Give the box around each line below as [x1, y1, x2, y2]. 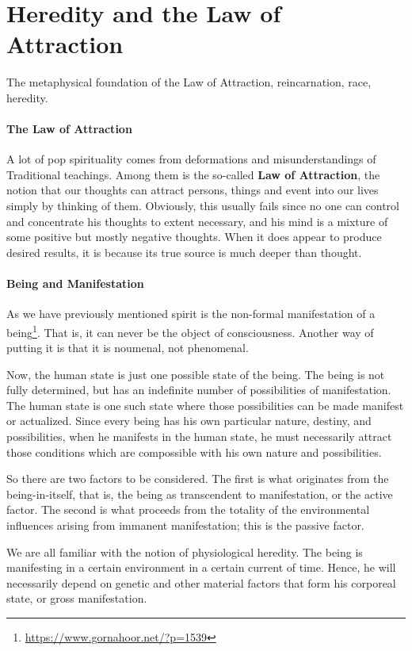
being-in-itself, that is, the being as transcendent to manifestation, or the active [6, 485, 393, 502]
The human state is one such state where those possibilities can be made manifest [6, 396, 404, 413]
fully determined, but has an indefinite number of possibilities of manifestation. [6, 381, 391, 398]
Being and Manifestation [6, 275, 144, 292]
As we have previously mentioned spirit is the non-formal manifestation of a [6, 305, 376, 322]
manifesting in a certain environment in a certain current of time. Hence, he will [6, 559, 396, 576]
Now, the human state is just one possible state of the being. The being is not [6, 366, 385, 382]
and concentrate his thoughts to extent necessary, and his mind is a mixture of [6, 213, 388, 229]
